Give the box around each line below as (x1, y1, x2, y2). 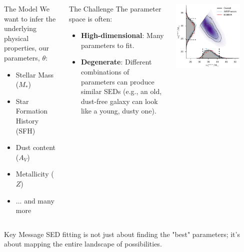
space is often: (69, 13, 112, 23)
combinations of (80, 66, 129, 76)
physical (4, 32, 29, 43)
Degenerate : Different (80, 56, 152, 67)
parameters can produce (80, 76, 154, 86)
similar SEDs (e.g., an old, (80, 86, 162, 96)
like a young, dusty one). (80, 105, 156, 116)
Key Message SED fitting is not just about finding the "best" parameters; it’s (4, 228, 240, 239)
